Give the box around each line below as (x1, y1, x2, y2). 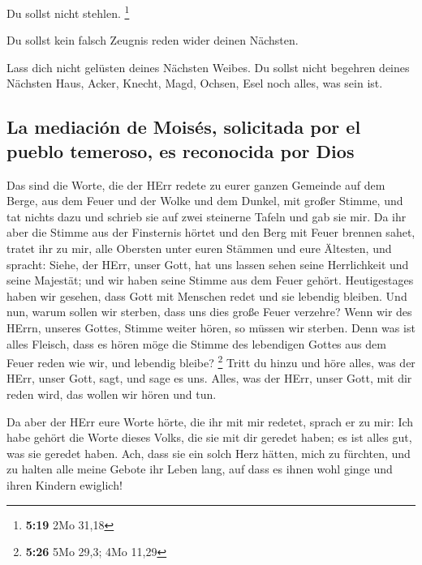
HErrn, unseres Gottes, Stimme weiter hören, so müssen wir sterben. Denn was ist (6, 319, 416, 336)
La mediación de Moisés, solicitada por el (6, 114, 361, 139)
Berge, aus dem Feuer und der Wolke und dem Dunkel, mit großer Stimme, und (6, 192, 403, 209)
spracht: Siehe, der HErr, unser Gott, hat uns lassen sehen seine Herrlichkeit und (6, 255, 409, 272)
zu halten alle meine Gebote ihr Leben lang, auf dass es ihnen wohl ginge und (6, 460, 393, 477)
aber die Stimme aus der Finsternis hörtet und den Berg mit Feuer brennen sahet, (6, 224, 416, 241)
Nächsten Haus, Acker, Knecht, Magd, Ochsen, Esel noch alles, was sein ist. (6, 75, 383, 92)
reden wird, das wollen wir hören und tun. (6, 386, 217, 402)
